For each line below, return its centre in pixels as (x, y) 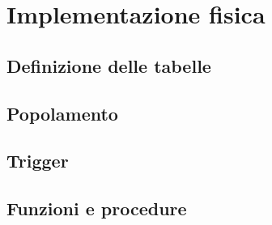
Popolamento (62, 113)
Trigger (38, 161)
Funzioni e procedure (97, 208)
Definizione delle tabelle (109, 65)
